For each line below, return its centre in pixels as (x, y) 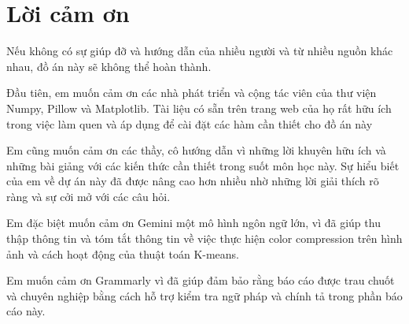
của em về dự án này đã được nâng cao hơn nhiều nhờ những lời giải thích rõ (193, 181)
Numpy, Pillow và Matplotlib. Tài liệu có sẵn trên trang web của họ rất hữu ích (199, 108)
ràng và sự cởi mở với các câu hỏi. (88, 196)
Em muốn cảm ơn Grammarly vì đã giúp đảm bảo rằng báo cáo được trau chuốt (201, 280)
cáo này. (26, 311)
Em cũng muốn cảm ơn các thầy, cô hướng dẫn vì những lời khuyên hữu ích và (196, 150)
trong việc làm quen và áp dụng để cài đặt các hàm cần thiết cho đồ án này (190, 123)
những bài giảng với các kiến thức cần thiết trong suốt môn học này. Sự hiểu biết (203, 165)
